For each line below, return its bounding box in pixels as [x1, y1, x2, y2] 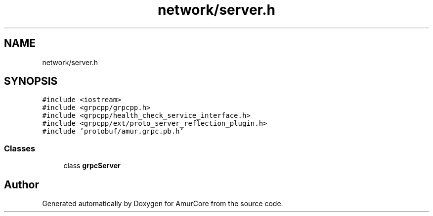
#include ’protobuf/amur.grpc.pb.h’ [42, 127, 184, 136]
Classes [4, 143, 36, 153]
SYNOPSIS [4, 75, 58, 88]
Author [4, 178, 39, 191]
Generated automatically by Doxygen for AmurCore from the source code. [42, 199, 283, 208]
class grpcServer [63, 161, 121, 170]
